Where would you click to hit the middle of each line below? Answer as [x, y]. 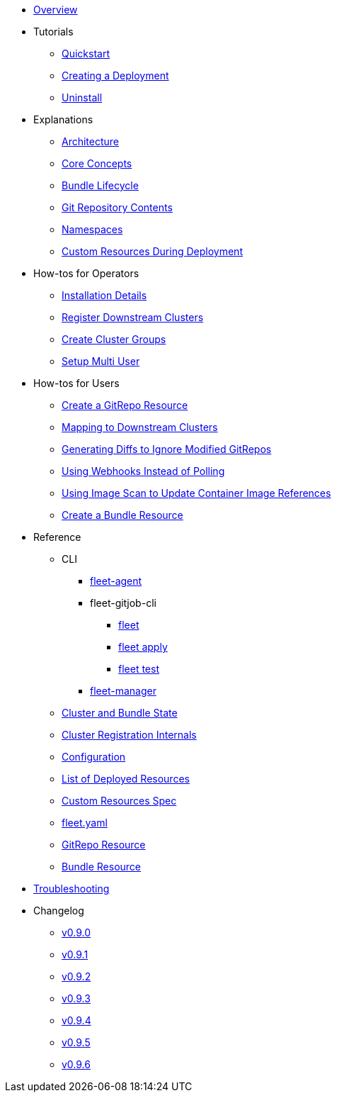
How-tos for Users [76, 383]
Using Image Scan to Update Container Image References [196, 493]
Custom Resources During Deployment [152, 251]
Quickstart [86, 54]
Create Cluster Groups [114, 339]
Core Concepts [97, 163]
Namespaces [92, 229]
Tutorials [53, 32]
